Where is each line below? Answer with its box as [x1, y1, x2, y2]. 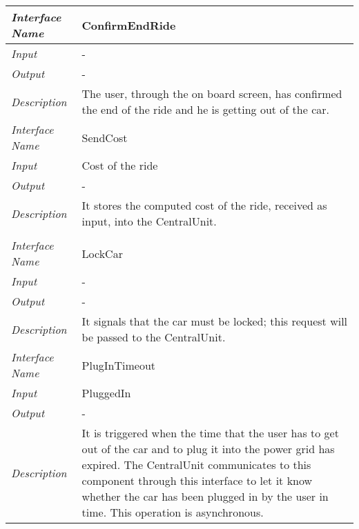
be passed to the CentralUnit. [81, 329, 226, 345]
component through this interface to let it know [81, 472, 313, 488]
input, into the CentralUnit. [81, 213, 217, 229]
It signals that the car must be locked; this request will [81, 313, 348, 329]
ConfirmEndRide [81, 17, 176, 33]
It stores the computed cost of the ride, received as [81, 197, 327, 213]
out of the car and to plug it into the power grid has [81, 441, 335, 457]
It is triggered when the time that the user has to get [81, 425, 339, 441]
